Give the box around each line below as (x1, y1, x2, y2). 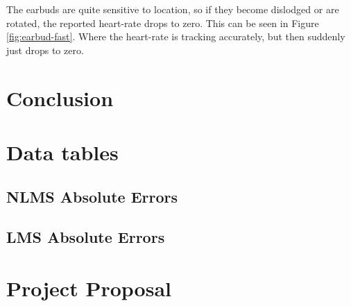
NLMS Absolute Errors (6, 185, 178, 207)
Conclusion (6, 83, 114, 112)
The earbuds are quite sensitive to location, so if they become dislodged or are (6, 2, 339, 16)
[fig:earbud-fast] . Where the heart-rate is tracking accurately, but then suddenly (6, 29, 345, 44)
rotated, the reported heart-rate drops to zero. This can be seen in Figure (6, 15, 319, 30)
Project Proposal (6, 273, 171, 302)
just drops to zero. (6, 42, 84, 57)
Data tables (6, 137, 119, 166)
